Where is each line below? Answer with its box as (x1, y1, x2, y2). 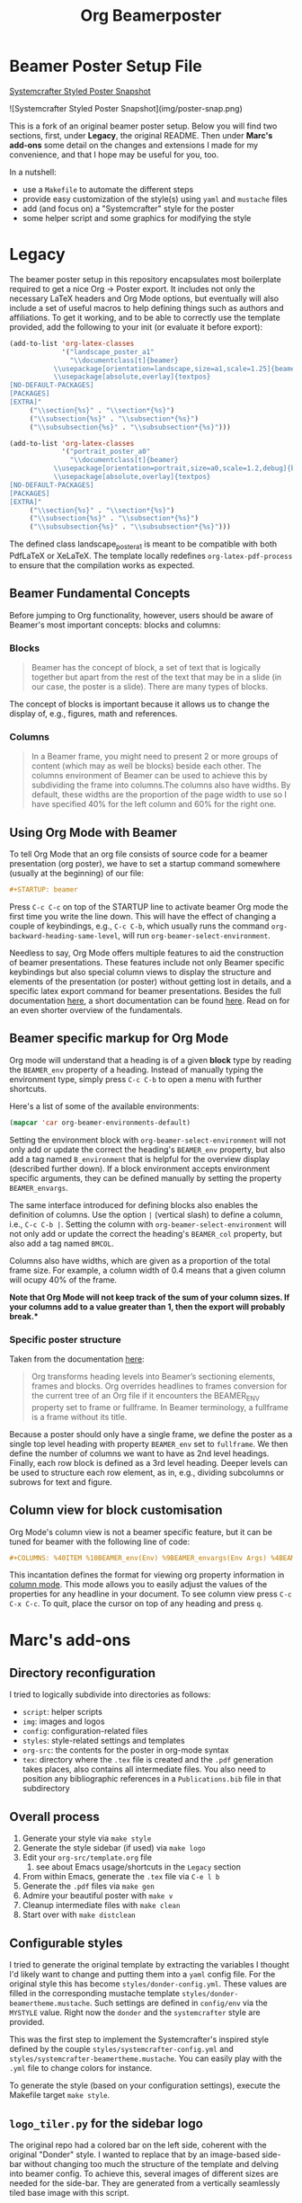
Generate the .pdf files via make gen (22, 1880, 155, 1892)
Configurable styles (9, 1935, 123, 1950)
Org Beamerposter (80, 5, 222, 26)
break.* (9, 1310, 39, 1321)
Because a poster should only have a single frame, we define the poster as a (9, 1428, 293, 1439)
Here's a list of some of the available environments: (9, 1100, 200, 1111)
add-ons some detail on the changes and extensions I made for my (9, 139, 259, 150)
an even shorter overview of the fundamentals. (9, 1005, 182, 1016)
